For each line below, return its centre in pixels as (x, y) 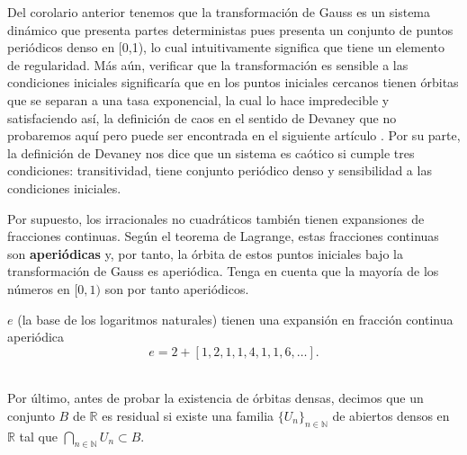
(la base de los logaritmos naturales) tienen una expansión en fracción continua (235, 319)
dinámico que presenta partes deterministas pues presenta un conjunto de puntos (230, 29)
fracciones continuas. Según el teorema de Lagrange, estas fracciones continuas (223, 236)
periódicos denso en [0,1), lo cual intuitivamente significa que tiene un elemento (226, 47)
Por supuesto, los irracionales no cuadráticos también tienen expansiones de (216, 218)
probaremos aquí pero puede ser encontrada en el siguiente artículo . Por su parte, (234, 135)
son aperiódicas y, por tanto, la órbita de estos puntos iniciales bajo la (205, 253)
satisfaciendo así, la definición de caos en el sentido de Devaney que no (202, 117)
